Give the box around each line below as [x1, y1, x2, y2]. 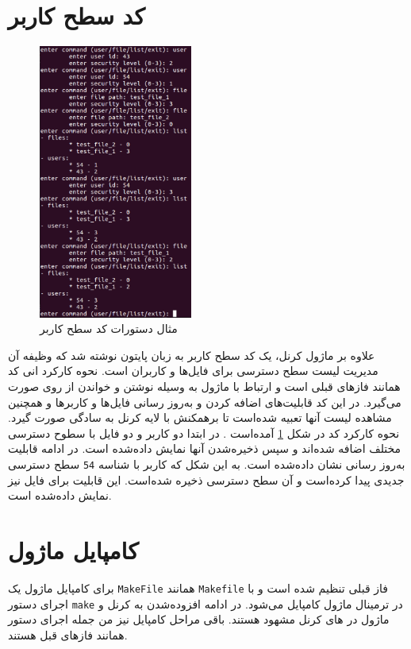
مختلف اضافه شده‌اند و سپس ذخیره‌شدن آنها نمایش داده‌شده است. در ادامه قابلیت [8, 440, 401, 457]
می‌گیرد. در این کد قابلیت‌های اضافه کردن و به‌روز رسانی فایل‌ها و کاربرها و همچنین [8, 393, 401, 410]
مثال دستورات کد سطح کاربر [40, 320, 178, 337]
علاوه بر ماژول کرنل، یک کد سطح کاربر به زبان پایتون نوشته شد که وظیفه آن [8, 346, 375, 363]
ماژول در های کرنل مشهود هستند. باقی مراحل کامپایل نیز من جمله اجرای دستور [8, 611, 390, 628]
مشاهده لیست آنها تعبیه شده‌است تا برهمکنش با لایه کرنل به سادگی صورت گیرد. [8, 409, 392, 426]
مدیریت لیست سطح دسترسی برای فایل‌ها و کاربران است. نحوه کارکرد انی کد [8, 362, 378, 379]
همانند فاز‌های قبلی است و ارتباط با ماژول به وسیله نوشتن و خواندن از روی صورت [8, 378, 401, 395]
